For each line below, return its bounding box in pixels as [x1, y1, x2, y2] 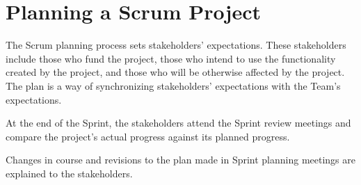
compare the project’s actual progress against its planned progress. [6, 129, 290, 143]
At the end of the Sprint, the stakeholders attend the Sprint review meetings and [6, 115, 351, 130]
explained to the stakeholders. [6, 166, 133, 180]
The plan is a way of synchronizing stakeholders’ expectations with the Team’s [6, 78, 341, 92]
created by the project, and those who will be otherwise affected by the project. [6, 65, 345, 79]
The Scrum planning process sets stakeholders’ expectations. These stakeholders [6, 38, 346, 52]
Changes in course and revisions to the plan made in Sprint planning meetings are [6, 152, 356, 167]
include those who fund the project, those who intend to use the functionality [6, 51, 336, 65]
